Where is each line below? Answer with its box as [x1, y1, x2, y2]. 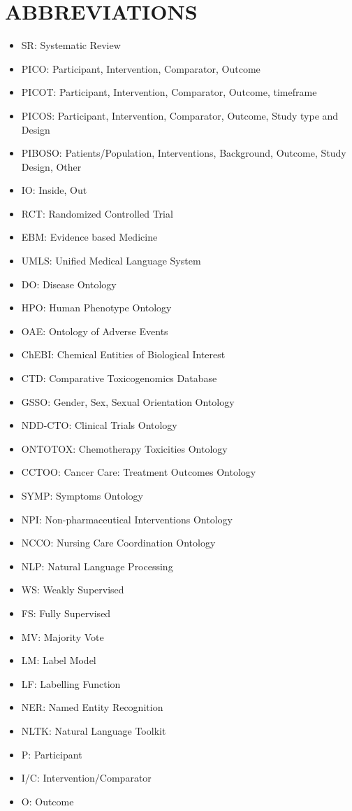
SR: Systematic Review [21, 38, 121, 52]
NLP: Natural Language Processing [21, 558, 173, 573]
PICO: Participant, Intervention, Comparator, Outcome [21, 61, 261, 76]
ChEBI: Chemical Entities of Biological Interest [21, 347, 226, 362]
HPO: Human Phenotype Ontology [21, 300, 172, 315]
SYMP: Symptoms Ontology [21, 488, 143, 502]
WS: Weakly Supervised [21, 582, 124, 597]
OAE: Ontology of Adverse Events [21, 323, 168, 338]
